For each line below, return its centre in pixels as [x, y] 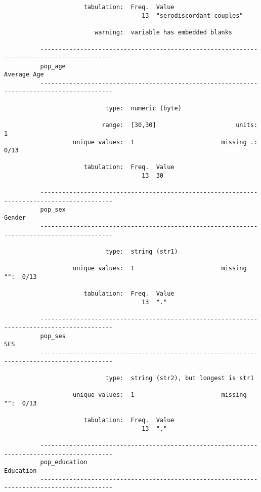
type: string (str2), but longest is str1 [180, 378]
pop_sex [53, 209]
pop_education [64, 462]
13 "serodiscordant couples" [192, 15]
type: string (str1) [142, 252]
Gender [15, 218]
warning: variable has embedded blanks [163, 32]
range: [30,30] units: [180, 125]
